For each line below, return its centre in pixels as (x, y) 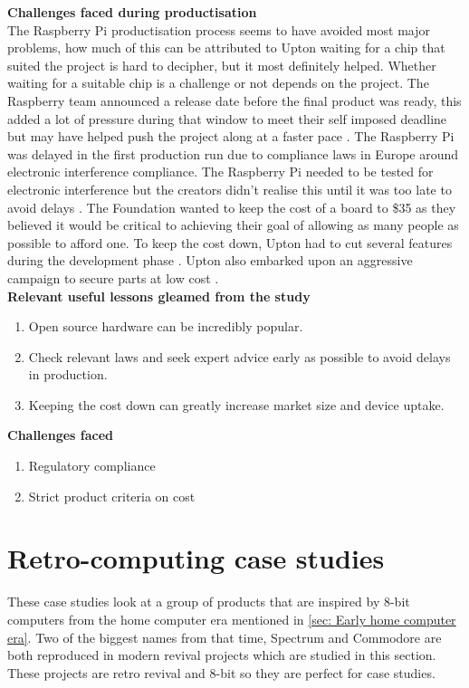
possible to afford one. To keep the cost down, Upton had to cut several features (230, 242)
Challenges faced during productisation (132, 12)
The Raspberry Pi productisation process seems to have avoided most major (219, 29)
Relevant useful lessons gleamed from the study (159, 296)
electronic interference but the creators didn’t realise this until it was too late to (230, 189)
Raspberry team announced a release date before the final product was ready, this (234, 100)
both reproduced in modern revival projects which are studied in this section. (222, 655)
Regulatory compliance (92, 466)
